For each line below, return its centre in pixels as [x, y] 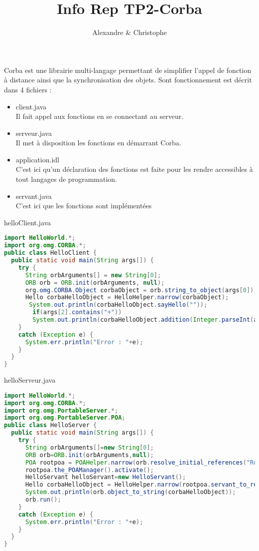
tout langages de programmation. [66, 179]
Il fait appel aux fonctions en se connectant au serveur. [100, 116]
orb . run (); [43, 500]
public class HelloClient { [51, 253]
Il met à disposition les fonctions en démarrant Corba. [98, 143]
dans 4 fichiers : [28, 89]
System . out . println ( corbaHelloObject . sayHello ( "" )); [118, 305]
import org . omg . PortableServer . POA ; [65, 418]
